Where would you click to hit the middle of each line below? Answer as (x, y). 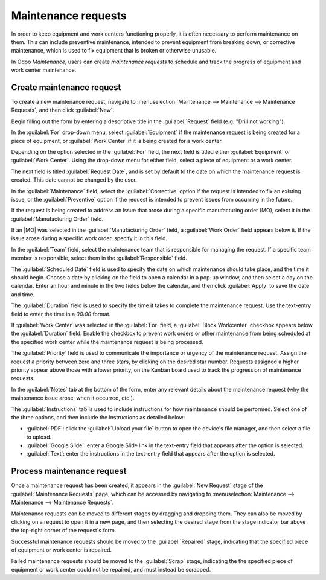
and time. (23, 294)
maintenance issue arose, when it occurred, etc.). (73, 398)
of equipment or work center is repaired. (61, 550)
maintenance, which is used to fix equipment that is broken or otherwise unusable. (114, 51)
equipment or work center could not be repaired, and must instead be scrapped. (111, 569)
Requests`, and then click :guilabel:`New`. (63, 110)
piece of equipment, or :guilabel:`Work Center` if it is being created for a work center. (117, 141)
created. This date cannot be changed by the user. (74, 180)
